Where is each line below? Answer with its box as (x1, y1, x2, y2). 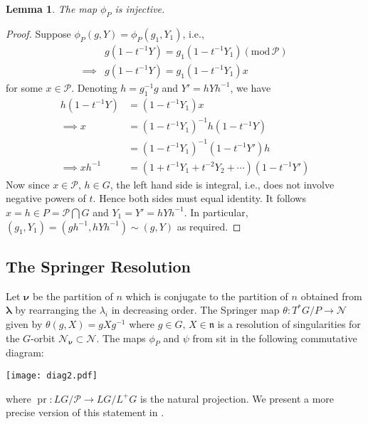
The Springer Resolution (6, 255, 191, 277)
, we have (230, 80, 271, 95)
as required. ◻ (177, 218, 241, 233)
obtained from (300, 288, 362, 303)
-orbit (31, 330, 56, 345)
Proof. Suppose (6, 26, 71, 41)
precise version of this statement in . (6, 405, 164, 420)
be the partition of (32, 288, 113, 303)
